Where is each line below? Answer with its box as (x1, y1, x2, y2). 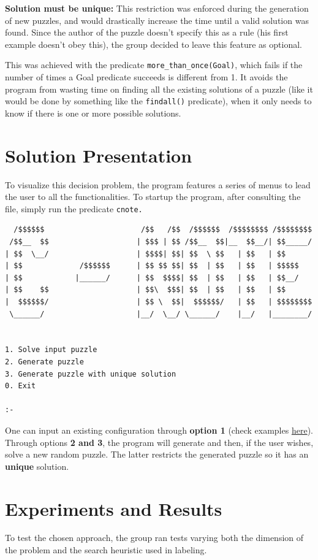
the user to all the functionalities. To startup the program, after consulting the (5, 190, 301, 203)
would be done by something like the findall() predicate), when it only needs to (5, 94, 312, 107)
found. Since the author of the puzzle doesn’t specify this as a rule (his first (5, 26, 289, 39)
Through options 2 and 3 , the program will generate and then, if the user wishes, (5, 435, 314, 448)
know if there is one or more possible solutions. (5, 106, 181, 119)
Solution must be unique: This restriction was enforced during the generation (5, 2, 309, 14)
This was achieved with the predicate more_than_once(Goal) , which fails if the (5, 58, 303, 71)
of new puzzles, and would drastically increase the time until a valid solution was (5, 13, 309, 26)
